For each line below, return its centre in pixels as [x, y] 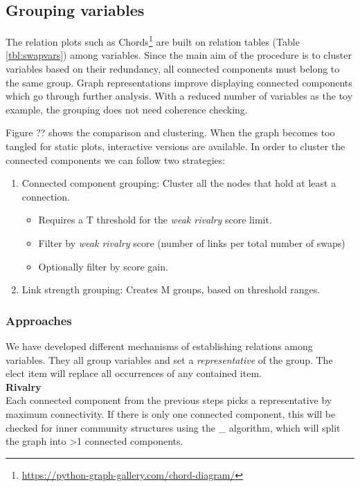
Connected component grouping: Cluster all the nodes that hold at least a [179, 183]
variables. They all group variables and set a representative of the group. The [169, 359]
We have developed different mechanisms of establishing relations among [159, 346]
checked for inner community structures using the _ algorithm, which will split [173, 427]
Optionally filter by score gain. [103, 266]
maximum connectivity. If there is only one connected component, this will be [171, 413]
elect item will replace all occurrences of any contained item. [134, 373]
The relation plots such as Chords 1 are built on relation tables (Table [153, 40]
